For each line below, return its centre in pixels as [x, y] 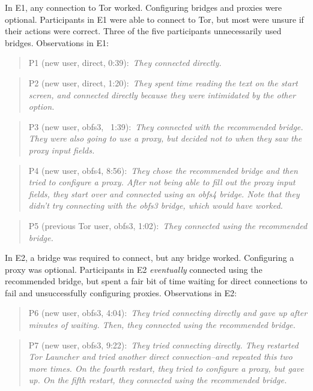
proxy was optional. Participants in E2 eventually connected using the [134, 269]
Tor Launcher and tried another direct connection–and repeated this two [160, 357]
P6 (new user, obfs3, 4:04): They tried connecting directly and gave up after [168, 313]
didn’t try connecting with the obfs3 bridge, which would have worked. [156, 205]
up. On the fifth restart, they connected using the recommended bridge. [158, 380]
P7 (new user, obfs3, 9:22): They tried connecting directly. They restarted [163, 345]
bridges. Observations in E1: [57, 42]
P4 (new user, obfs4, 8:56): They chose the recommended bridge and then [163, 170]
